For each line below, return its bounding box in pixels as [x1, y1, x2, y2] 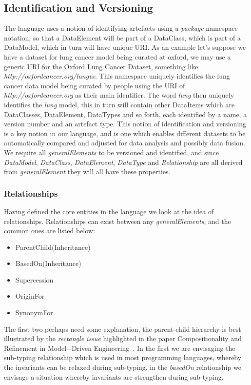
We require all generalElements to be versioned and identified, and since [4, 147, 219, 157]
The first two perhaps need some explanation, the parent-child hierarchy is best [4, 324, 241, 334]
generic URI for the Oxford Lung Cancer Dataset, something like [4, 61, 198, 71]
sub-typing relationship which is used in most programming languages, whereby [4, 352, 242, 363]
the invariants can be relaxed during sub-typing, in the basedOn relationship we [4, 362, 241, 372]
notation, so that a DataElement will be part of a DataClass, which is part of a [4, 32, 241, 42]
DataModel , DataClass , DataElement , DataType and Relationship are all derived [4, 157, 243, 167]
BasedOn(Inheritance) [15, 258, 81, 268]
